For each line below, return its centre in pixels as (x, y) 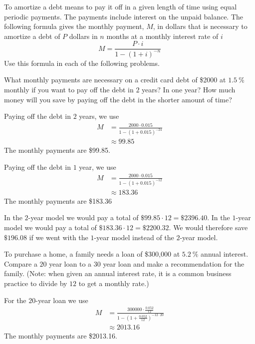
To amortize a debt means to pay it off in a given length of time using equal (121, 6)
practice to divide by (36, 283)
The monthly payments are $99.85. (57, 150)
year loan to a (70, 263)
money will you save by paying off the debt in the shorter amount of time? (118, 99)
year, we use (98, 167)
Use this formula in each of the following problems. (82, 63)
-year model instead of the (134, 237)
